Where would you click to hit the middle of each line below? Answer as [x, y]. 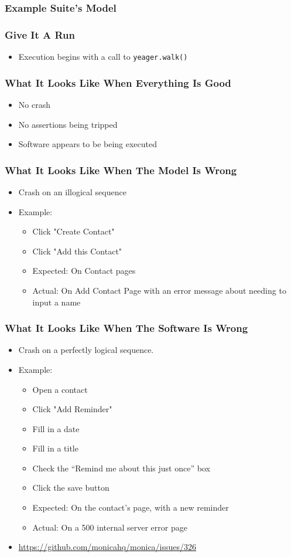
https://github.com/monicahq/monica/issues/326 [107, 547]
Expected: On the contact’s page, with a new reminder [131, 507]
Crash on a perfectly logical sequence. [86, 350]
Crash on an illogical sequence [72, 191]
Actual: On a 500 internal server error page [110, 527]
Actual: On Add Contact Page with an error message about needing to [159, 290]
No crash [34, 104]
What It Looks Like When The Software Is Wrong [126, 328]
